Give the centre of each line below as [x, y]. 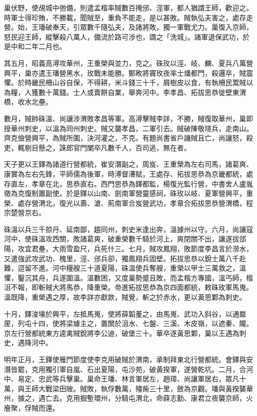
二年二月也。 [45, 46]
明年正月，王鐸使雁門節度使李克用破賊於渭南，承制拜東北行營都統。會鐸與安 [128, 359]
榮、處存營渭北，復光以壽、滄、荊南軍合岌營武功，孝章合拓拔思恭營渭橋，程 [128, 203]
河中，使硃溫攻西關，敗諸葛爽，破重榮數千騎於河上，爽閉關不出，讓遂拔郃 [125, 239]
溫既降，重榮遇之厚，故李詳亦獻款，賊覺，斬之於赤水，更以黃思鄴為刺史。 [125, 297]
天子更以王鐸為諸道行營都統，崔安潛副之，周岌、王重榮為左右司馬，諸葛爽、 [128, 164]
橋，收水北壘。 [28, 102]
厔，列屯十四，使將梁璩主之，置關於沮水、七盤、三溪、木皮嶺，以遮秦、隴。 [128, 323]
